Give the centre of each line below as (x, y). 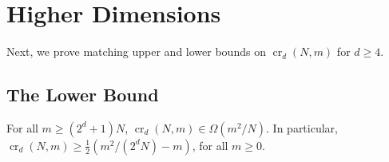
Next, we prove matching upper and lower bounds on (136, 51)
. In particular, (302, 127)
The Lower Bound (83, 95)
